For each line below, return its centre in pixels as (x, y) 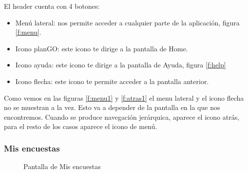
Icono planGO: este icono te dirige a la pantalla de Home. (102, 48)
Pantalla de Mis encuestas (62, 166)
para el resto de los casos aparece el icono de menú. (81, 126)
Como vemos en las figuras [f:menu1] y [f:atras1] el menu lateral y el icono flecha (124, 97)
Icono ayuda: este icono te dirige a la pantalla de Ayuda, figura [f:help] (121, 65)
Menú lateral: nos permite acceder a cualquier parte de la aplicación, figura (127, 22)
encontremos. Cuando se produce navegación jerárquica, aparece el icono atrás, (122, 117)
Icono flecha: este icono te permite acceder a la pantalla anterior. (112, 81)
